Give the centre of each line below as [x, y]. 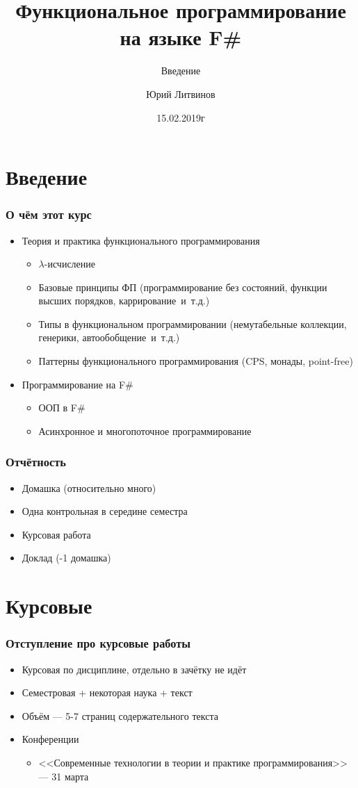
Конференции [50, 739]
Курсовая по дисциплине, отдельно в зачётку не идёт [134, 669]
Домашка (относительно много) [89, 487]
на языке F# [181, 37]
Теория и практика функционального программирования [141, 240]
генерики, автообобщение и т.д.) [109, 337]
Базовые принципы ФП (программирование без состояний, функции [183, 287]
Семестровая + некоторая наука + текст [107, 692]
